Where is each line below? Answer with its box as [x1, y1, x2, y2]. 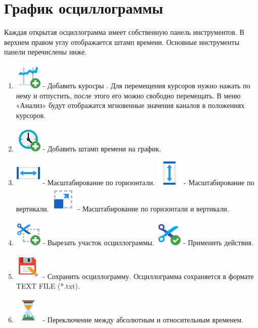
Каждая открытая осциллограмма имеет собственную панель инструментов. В [4, 27, 244, 37]
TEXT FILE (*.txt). [16, 281, 80, 291]
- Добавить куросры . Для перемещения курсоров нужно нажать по [42, 80, 250, 90]
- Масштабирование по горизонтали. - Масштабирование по [42, 177, 254, 187]
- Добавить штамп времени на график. [42, 143, 161, 154]
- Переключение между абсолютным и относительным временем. [42, 314, 243, 324]
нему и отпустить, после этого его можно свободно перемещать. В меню [16, 90, 241, 100]
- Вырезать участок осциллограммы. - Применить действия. [42, 237, 253, 248]
